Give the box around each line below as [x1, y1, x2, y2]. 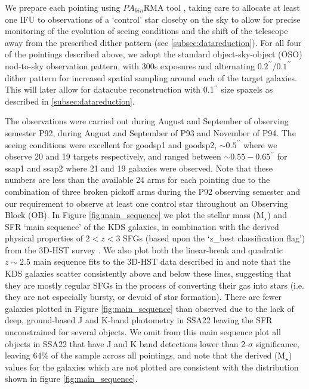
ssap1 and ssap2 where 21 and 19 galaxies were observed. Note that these [5, 161, 273, 174]
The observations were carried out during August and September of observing [5, 115, 289, 127]
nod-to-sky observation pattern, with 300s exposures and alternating [5, 59, 255, 72]
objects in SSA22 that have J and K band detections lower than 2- [5, 337, 248, 350]
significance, [255, 337, 299, 350]
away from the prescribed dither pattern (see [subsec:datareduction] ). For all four [5, 36, 302, 48]
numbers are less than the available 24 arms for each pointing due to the [5, 173, 270, 186]
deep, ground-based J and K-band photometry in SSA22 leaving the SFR [5, 314, 273, 326]
